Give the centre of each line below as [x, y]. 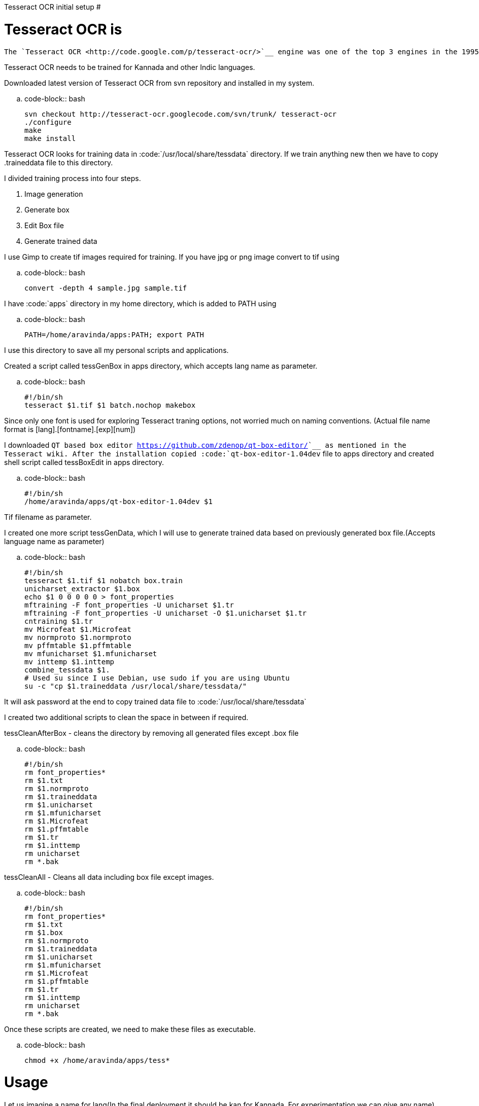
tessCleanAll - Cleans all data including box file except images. [109, 877]
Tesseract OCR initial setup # [53, 7]
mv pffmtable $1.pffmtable [78, 645]
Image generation [54, 194]
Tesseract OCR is [63, 29]
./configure [48, 122]
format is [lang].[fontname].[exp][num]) [70, 429]
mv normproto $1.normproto [78, 637]
